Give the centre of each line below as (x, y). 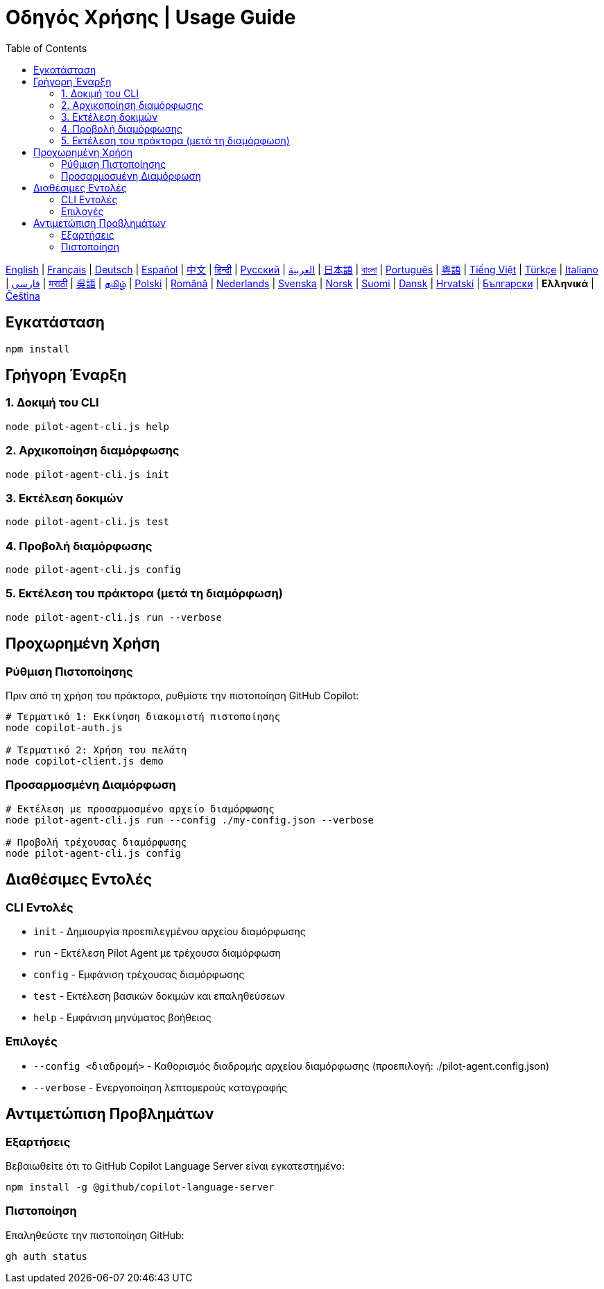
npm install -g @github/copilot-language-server (140, 1187)
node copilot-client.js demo (85, 761)
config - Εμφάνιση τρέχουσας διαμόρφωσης (139, 974)
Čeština (23, 296)
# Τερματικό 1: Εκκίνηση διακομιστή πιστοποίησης (143, 717)
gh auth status (47, 1256)
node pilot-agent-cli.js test (88, 522)
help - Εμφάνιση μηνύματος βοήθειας (122, 1017)
